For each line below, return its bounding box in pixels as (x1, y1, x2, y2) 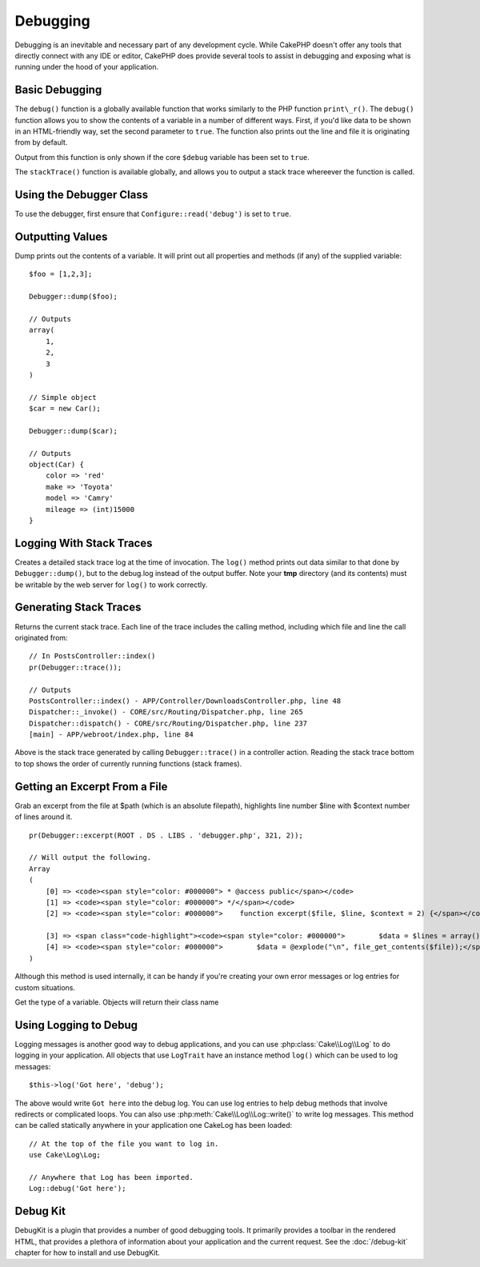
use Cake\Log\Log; (29, 1150, 102, 1160)
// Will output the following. (29, 853, 152, 862)
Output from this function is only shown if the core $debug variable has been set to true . (14, 152, 310, 162)
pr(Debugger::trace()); (29, 662, 122, 672)
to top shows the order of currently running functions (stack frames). (14, 758, 242, 768)
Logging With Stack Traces (14, 536, 153, 550)
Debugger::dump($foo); (29, 292, 118, 302)
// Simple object (29, 393, 97, 402)
